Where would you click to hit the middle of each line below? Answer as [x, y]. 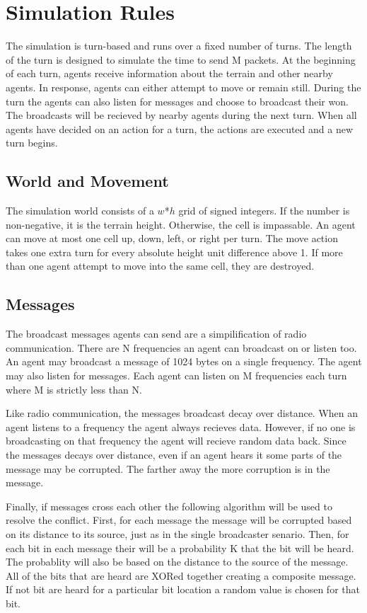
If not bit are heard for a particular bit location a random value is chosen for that [183, 589]
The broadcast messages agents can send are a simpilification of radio [156, 334]
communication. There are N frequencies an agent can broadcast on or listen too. [181, 347]
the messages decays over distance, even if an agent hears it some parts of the [174, 454]
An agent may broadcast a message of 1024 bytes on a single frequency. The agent [184, 361]
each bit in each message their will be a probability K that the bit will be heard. [180, 548]
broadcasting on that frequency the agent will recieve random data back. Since [176, 441]
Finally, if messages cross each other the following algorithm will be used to [169, 506]
